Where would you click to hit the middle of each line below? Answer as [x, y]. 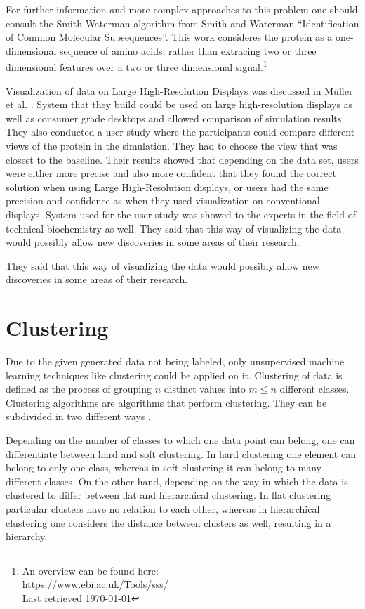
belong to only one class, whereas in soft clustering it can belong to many [164, 467]
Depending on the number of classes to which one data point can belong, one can [180, 440]
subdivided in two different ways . [78, 416]
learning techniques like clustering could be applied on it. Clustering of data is [174, 375]
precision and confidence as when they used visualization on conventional [163, 201]
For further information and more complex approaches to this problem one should [182, 9]
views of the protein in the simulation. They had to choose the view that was [172, 145]
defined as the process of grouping [79, 389]
